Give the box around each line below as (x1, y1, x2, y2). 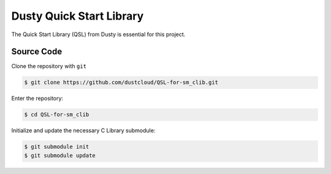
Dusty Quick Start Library (11, 9, 144, 23)
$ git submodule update (24, 152, 96, 159)
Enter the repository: (11, 95, 64, 102)
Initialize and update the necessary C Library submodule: (11, 127, 156, 134)
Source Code (11, 47, 63, 57)
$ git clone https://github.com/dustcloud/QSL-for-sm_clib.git (24, 79, 219, 86)
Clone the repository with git (11, 62, 87, 70)
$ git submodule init (24, 143, 89, 150)
